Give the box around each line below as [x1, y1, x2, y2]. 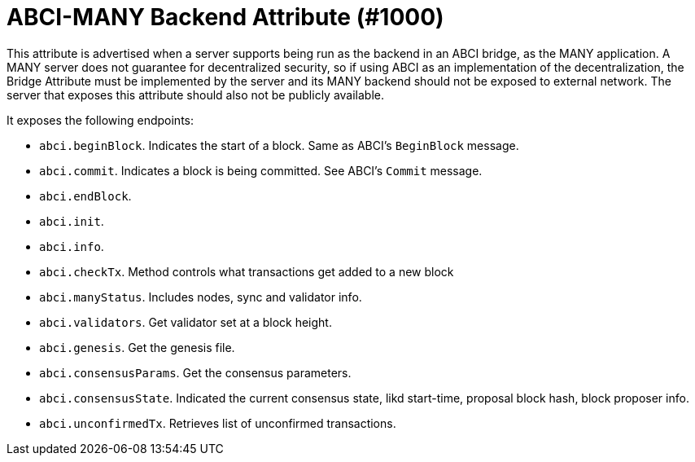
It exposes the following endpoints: [7, 112, 195, 127]
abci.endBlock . [39, 188, 132, 203]
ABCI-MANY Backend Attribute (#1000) [7, 3, 444, 31]
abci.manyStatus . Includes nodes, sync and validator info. [39, 289, 362, 304]
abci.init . [39, 213, 104, 228]
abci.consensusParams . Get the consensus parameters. [39, 365, 352, 380]
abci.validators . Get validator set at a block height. [39, 315, 332, 329]
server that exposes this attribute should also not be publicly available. [7, 87, 385, 102]
